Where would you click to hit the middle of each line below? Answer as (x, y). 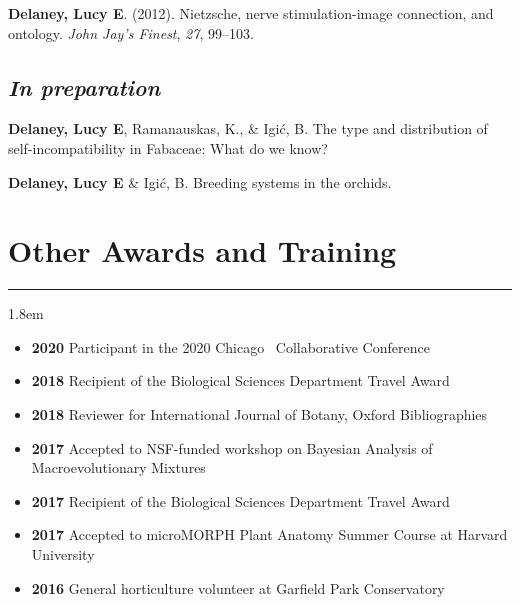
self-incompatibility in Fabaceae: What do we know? (168, 147)
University (63, 554)
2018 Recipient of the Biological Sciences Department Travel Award (240, 380)
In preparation (84, 86)
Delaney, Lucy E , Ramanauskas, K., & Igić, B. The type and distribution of (248, 128)
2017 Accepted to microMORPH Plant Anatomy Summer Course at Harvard (269, 534)
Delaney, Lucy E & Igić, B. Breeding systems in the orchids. (200, 181)
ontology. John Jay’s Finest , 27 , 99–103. (131, 32)
